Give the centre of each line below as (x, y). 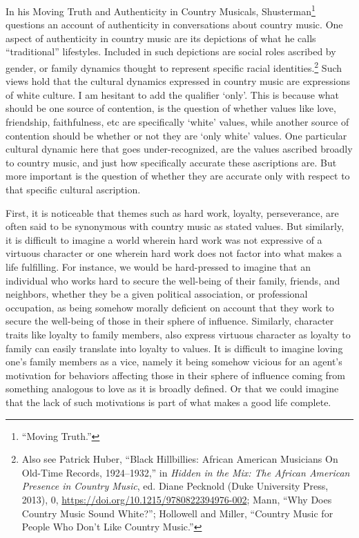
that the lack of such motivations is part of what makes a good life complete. (168, 402)
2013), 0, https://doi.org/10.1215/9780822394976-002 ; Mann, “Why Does (177, 499)
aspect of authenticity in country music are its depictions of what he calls (161, 38)
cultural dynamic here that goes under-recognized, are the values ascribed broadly (179, 149)
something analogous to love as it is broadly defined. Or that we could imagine (172, 388)
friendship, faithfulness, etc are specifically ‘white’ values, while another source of (177, 122)
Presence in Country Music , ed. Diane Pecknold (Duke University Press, (175, 486)
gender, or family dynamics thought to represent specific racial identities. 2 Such (174, 67)
